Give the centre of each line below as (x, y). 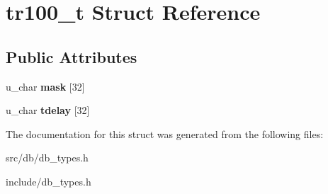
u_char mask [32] (45, 86)
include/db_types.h (49, 181)
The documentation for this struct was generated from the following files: (165, 133)
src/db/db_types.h (47, 158)
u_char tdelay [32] (48, 110)
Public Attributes (72, 56)
